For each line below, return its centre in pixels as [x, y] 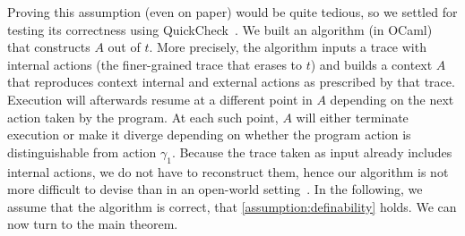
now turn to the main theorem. [93, 224]
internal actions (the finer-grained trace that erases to [155, 64]
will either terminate [352, 117]
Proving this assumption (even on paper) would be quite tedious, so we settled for [232, 12]
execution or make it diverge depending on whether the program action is [209, 135]
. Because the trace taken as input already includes [312, 152]
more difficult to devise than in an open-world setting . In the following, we [215, 189]
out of [124, 47]
